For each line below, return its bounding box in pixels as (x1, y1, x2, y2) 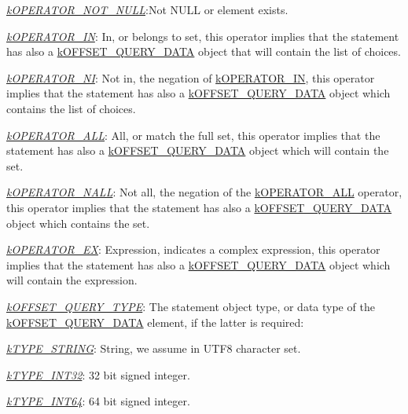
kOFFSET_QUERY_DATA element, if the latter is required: (6, 313, 304, 330)
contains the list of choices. (6, 100, 136, 116)
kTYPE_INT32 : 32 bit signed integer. (6, 366, 190, 383)
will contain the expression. (6, 272, 138, 288)
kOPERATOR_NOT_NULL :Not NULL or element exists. (6, 2, 289, 17)
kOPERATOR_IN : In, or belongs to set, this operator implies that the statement (6, 27, 399, 44)
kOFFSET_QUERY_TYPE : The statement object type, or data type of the (6, 298, 375, 314)
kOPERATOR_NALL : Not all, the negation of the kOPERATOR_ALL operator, (6, 184, 402, 200)
